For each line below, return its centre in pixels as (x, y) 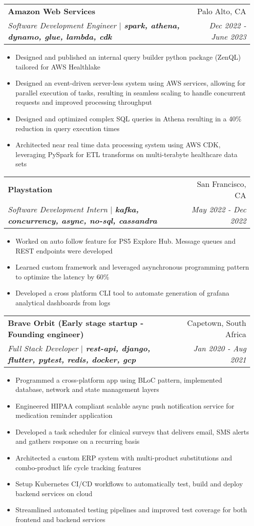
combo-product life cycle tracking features (78, 467)
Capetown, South (217, 322)
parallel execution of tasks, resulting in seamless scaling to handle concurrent (131, 92)
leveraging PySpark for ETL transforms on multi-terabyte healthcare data (126, 154)
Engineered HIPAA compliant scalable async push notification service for (125, 405)
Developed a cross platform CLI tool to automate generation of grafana (122, 293)
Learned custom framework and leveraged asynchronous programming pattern (132, 267)
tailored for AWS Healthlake (58, 66)
